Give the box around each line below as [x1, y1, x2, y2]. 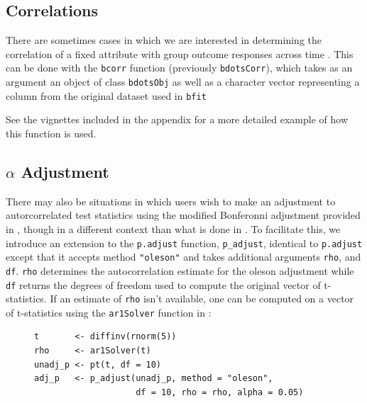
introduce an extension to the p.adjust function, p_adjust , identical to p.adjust [6, 235, 363, 250]
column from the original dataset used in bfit [6, 88, 207, 103]
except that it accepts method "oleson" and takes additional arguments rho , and [6, 249, 361, 264]
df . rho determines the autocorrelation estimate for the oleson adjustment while [6, 263, 354, 278]
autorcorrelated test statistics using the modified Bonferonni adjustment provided [6, 208, 361, 222]
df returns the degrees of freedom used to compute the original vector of [6, 277, 321, 292]
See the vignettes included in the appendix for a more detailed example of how [6, 112, 348, 127]
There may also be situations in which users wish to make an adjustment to [6, 193, 336, 208]
